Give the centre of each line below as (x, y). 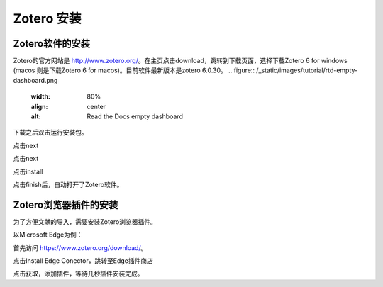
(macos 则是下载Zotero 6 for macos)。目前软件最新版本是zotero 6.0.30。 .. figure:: (134, 70)
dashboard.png (35, 80)
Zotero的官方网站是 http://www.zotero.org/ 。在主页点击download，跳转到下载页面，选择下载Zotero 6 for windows (180, 61)
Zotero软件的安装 (51, 44)
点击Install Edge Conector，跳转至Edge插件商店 (83, 261)
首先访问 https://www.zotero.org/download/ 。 (80, 247)
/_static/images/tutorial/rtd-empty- (307, 70)
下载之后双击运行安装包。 (50, 133)
